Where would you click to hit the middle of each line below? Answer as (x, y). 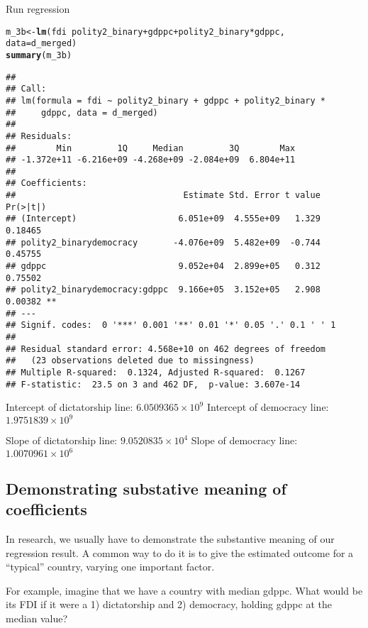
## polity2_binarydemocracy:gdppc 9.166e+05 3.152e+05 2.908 (163, 290)
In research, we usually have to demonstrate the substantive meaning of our (170, 539)
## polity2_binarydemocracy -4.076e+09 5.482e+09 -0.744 (163, 242)
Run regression (38, 9)
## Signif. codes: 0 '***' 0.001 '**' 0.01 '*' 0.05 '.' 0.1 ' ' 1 (171, 325)
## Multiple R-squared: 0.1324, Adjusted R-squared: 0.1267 (156, 372)
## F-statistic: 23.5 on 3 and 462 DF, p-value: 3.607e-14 (153, 384)
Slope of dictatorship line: (62, 440)
